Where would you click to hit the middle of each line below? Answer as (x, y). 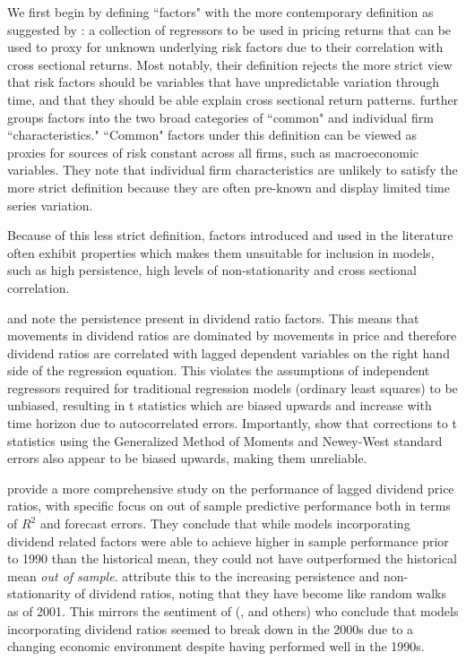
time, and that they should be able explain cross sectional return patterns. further (233, 99)
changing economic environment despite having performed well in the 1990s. (216, 646)
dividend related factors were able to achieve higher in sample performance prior (228, 541)
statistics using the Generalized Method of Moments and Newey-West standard (225, 440)
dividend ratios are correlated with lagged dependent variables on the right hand (229, 352)
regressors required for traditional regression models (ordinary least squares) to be (233, 387)
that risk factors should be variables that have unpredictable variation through (224, 82)
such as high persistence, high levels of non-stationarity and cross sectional (212, 270)
